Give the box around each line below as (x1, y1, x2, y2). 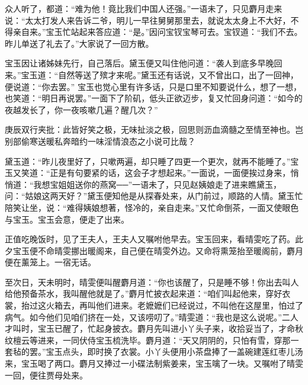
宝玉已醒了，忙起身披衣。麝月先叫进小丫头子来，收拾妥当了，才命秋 (37, 322, 303, 335)
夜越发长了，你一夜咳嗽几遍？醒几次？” (5, 103, 158, 115)
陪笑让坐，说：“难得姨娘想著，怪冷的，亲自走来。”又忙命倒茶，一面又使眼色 (5, 201, 299, 213)
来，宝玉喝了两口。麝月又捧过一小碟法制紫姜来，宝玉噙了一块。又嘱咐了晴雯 (5, 357, 303, 370)
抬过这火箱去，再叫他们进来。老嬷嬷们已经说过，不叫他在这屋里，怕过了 (21, 299, 303, 312)
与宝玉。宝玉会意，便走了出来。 (5, 213, 129, 225)
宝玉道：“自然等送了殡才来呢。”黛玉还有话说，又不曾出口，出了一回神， (21, 68, 299, 81)
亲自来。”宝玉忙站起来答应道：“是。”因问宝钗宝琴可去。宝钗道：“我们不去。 (12, 25, 303, 38)
